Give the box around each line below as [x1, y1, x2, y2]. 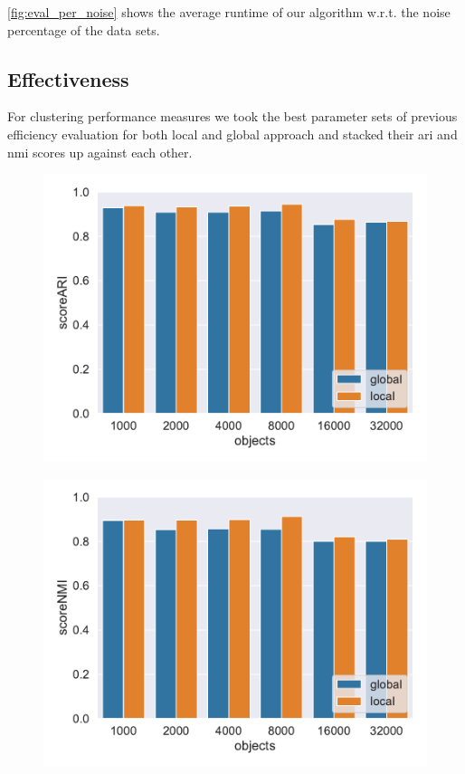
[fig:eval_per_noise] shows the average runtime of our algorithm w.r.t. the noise [7, 3, 451, 21]
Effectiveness [7, 64, 129, 92]
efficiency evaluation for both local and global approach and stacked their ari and [7, 124, 458, 143]
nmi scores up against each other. [7, 142, 193, 161]
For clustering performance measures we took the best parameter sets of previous [7, 107, 458, 126]
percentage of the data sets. [7, 20, 160, 39]
